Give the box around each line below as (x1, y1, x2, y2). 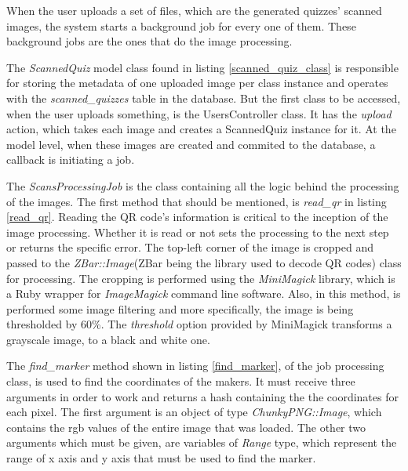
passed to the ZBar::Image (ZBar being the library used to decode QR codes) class (6, 254, 402, 270)
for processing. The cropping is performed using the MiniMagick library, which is (6, 270, 395, 286)
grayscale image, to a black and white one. (6, 331, 210, 347)
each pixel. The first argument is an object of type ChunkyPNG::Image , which (6, 404, 382, 420)
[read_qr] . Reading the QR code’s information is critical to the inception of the (6, 208, 388, 225)
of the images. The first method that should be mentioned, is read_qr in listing (6, 193, 387, 209)
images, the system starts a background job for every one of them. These (6, 17, 356, 34)
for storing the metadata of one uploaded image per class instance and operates (6, 74, 388, 91)
